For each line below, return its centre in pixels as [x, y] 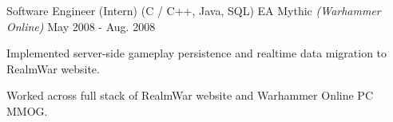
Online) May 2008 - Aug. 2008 [81, 26]
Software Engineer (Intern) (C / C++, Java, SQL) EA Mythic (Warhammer [194, 10]
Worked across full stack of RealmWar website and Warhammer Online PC [190, 95]
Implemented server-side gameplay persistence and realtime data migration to [197, 53]
